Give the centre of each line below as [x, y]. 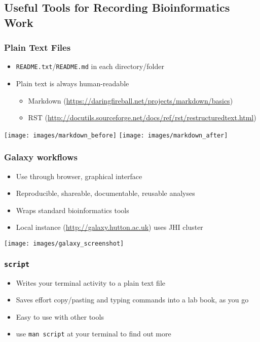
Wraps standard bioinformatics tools [72, 210]
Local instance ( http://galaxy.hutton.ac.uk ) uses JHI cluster [109, 227]
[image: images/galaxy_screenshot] [64, 244]
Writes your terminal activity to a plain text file [91, 282]
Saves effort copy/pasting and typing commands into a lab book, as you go [132, 300]
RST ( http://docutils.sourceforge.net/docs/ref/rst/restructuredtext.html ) [142, 117]
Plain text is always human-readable [72, 83]
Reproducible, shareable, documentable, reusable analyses [105, 193]
